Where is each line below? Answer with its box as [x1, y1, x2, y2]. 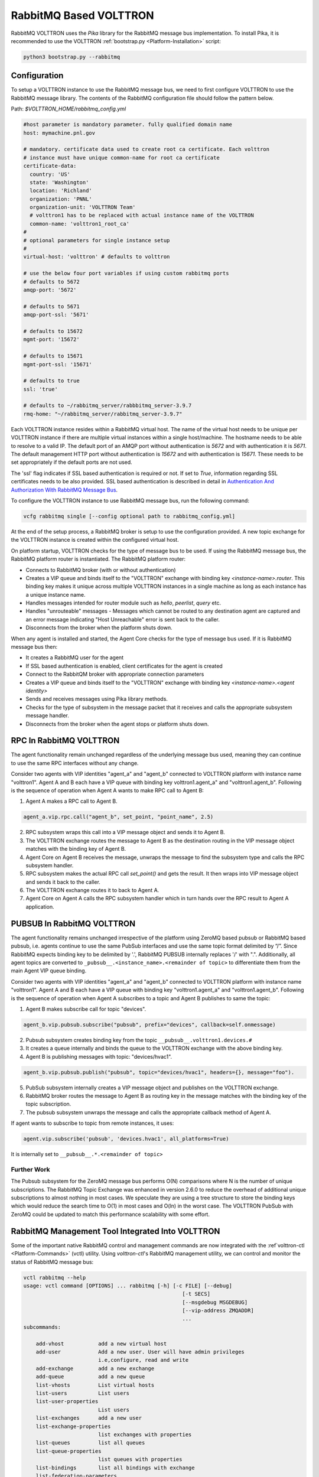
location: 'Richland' [30, 187, 93, 194]
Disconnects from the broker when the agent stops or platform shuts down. [25, 720, 209, 727]
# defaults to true [23, 378, 80, 384]
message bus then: [11, 643, 58, 650]
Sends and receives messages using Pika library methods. [25, 695, 168, 702]
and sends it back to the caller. [25, 878, 100, 886]
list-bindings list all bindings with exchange [35, 1464, 195, 1471]
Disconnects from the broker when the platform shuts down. [25, 624, 172, 632]
